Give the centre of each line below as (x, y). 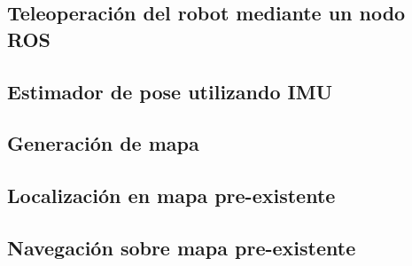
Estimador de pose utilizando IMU (170, 91)
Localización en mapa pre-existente (171, 196)
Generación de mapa (103, 143)
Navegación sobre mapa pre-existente (182, 247)
